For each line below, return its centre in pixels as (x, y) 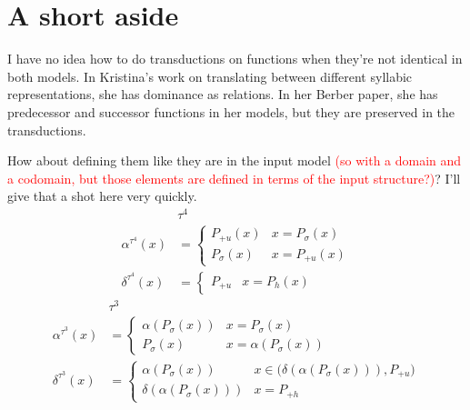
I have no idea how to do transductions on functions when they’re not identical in (235, 59)
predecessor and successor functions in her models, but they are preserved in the (231, 111)
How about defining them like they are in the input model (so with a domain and (235, 160)
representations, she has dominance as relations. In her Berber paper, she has (223, 94)
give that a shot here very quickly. (102, 196)
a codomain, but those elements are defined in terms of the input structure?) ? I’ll (234, 178)
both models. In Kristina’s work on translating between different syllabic (210, 76)
